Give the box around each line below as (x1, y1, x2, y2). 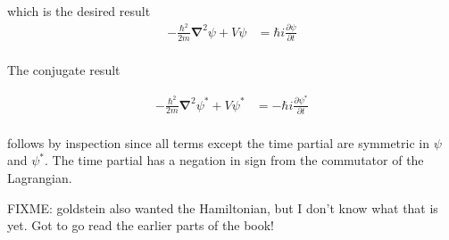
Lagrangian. (7, 169, 72, 187)
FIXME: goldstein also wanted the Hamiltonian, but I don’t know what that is (7, 198, 438, 217)
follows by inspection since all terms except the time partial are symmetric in (7, 133, 429, 152)
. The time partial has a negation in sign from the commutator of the (45, 151, 424, 170)
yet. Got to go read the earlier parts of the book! (7, 216, 274, 235)
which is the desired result (7, 2, 151, 20)
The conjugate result (7, 61, 121, 79)
